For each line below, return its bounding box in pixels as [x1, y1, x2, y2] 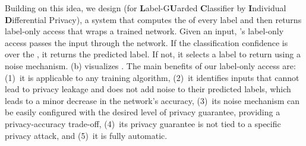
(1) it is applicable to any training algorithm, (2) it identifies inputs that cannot [5, 71, 299, 83]
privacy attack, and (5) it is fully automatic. [5, 129, 168, 141]
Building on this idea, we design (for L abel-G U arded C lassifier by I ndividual [5, 2, 286, 14]
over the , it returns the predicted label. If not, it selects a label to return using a [5, 48, 301, 60]
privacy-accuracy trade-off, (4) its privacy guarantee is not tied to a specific [5, 117, 281, 129]
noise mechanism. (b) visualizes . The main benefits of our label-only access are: [5, 59, 296, 72]
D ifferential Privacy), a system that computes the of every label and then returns [5, 13, 302, 25]
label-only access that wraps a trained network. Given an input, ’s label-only [5, 25, 284, 37]
